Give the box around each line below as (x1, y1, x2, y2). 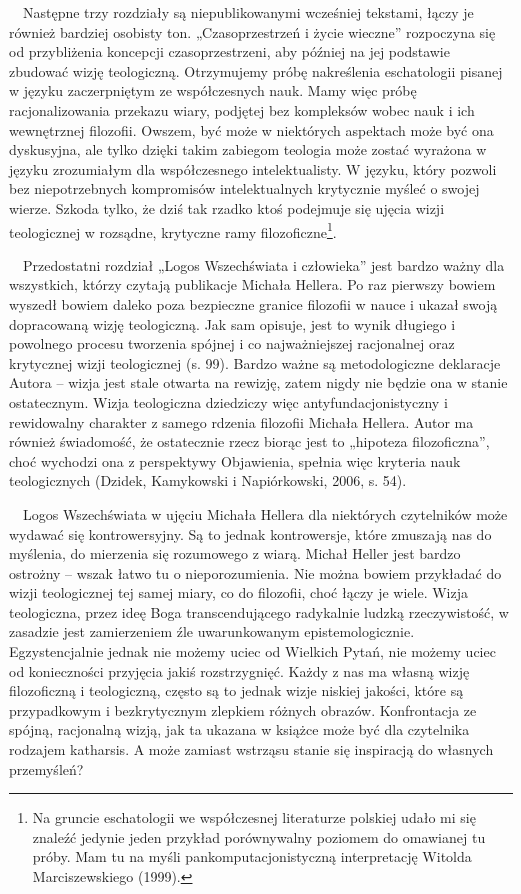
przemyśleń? (9, 758, 84, 779)
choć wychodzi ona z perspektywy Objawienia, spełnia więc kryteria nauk (9, 450, 461, 471)
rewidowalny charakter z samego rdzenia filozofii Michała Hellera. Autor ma (9, 411, 474, 432)
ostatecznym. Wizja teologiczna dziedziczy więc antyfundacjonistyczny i (9, 391, 448, 412)
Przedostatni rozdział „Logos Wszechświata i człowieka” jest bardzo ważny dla (22, 254, 505, 275)
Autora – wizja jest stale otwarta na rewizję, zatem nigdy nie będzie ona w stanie (9, 372, 508, 393)
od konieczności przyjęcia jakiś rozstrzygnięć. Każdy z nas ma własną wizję (9, 660, 470, 681)
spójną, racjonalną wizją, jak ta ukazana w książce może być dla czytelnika (9, 719, 470, 740)
